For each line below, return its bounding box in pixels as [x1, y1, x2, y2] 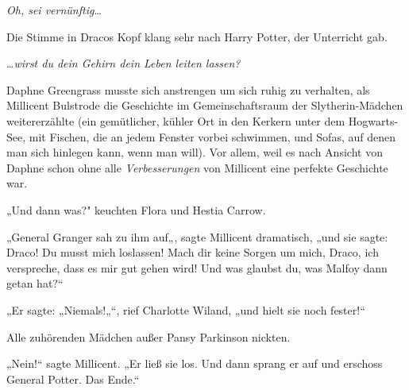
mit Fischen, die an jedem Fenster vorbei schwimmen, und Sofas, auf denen [29, 128, 395, 145]
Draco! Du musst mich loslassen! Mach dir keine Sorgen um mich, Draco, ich [6, 244, 379, 261]
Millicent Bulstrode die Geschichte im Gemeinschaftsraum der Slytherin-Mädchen [6, 97, 403, 114]
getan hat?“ [6, 275, 64, 292]
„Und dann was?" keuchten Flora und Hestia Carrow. [6, 201, 266, 218]
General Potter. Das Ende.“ [6, 370, 140, 387]
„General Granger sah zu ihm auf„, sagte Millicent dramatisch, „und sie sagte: [6, 228, 388, 245]
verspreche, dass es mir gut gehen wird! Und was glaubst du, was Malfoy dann [6, 259, 388, 276]
